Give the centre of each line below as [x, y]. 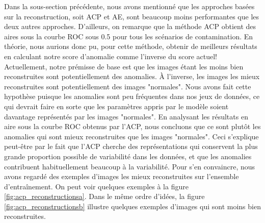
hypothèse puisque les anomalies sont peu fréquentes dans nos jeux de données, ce [132, 96]
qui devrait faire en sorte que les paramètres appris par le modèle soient [116, 106]
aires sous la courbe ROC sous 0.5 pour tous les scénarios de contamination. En [129, 36]
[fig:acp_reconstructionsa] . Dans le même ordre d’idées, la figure [104, 196]
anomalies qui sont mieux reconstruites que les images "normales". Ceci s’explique [131, 136]
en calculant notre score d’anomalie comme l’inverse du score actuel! [111, 56]
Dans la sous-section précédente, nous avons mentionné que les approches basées [129, 6]
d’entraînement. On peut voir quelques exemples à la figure [96, 186]
